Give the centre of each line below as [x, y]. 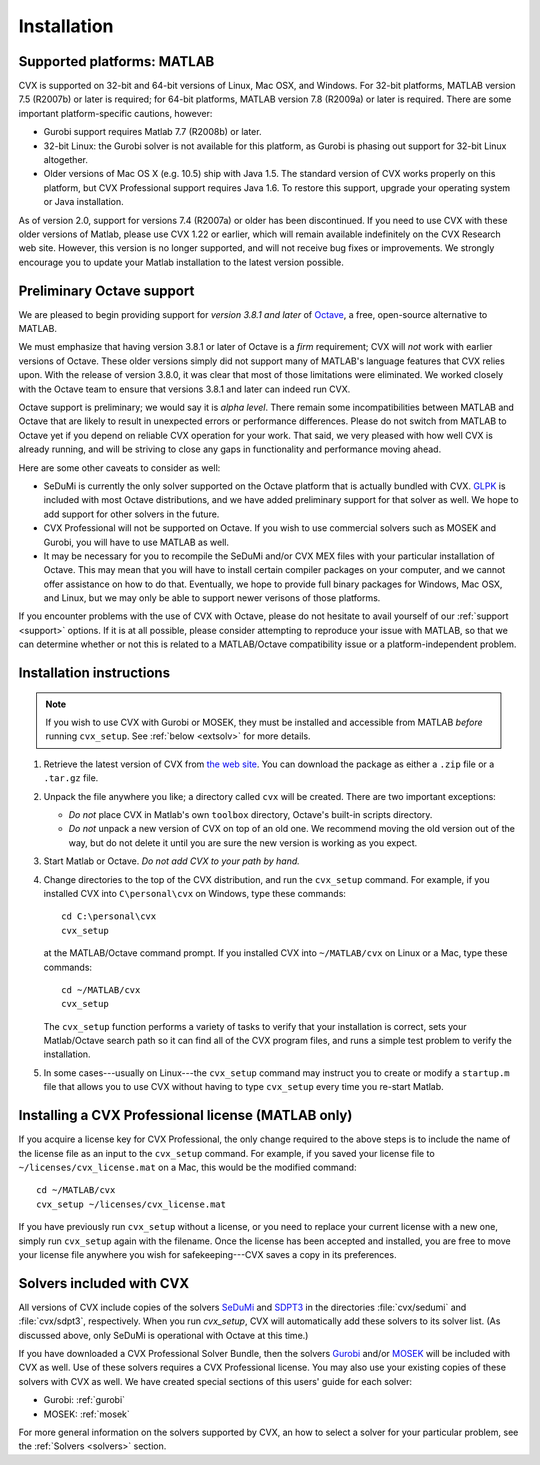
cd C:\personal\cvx [109, 916]
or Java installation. [83, 202]
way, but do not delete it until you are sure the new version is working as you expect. [243, 842]
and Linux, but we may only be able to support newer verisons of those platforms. [212, 598]
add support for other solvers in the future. [131, 514]
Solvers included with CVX [104, 1283]
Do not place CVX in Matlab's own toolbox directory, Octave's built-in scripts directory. [250, 814]
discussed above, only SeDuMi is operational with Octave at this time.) [163, 1335]
